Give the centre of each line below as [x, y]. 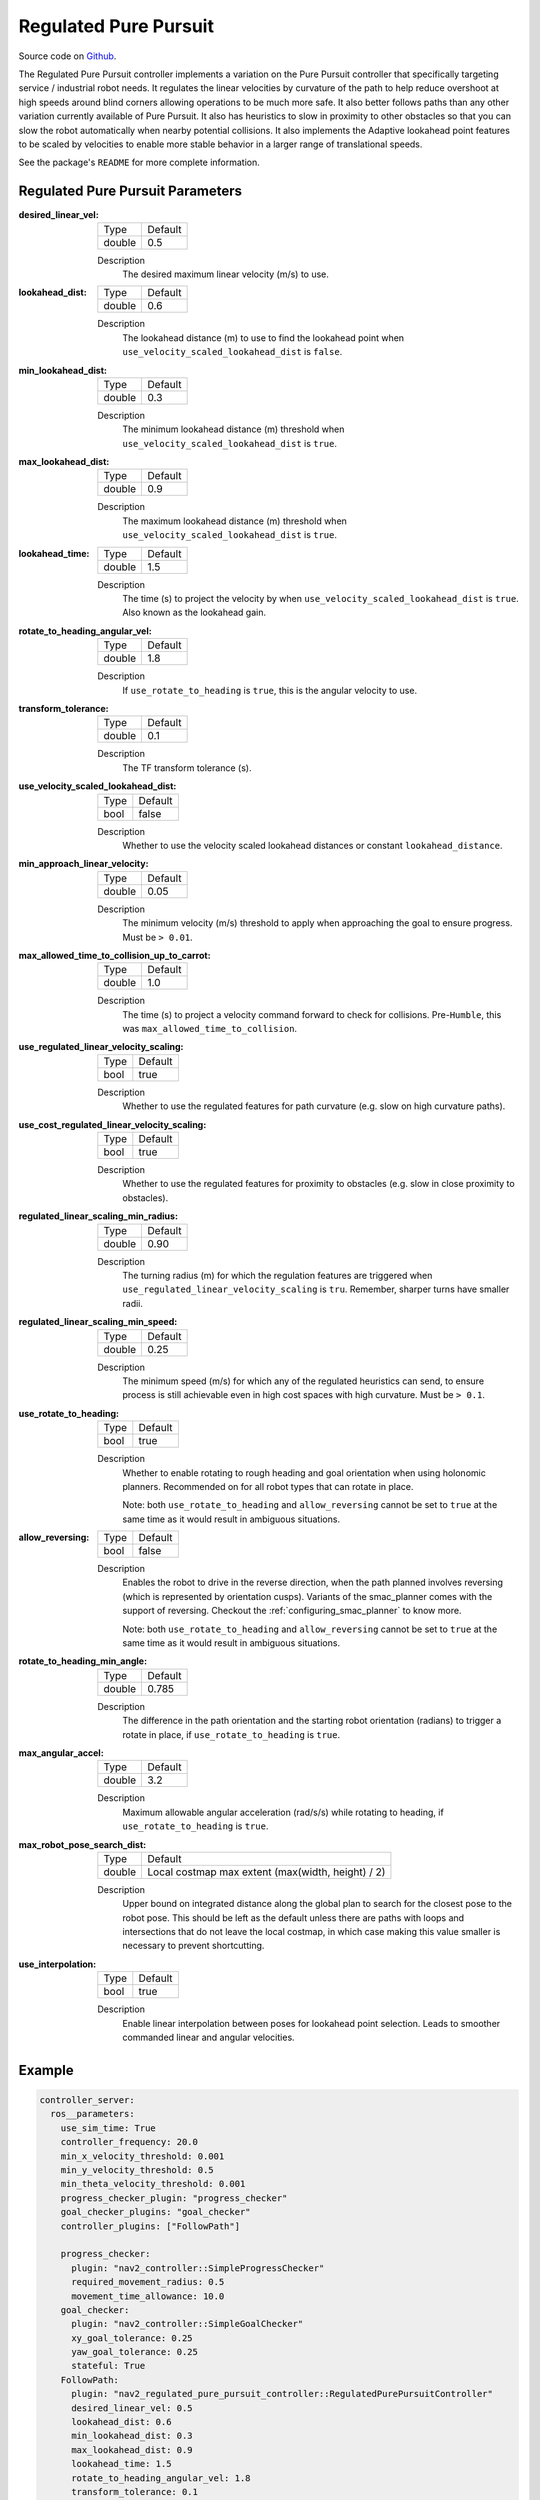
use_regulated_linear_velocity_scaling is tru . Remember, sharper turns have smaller [316, 1289]
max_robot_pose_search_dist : [82, 1844]
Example [46, 2070]
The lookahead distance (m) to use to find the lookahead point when [263, 337]
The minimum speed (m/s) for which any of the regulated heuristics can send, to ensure [303, 1381]
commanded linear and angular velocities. [208, 2037]
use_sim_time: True [108, 2128]
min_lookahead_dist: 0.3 [132, 2436]
